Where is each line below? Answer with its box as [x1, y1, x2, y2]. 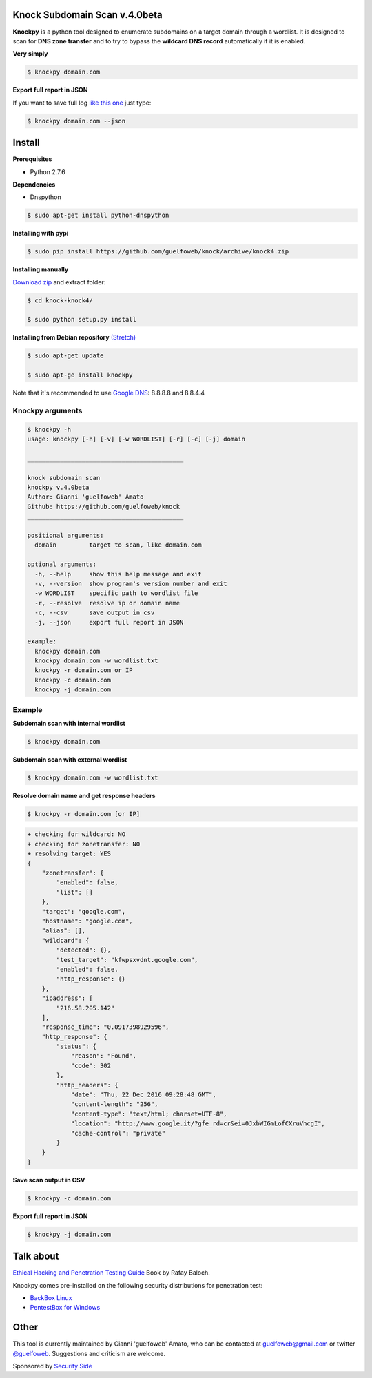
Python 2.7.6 [30, 167, 65, 176]
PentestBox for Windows [30, 1304, 101, 1312]
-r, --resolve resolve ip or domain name [34, 599, 180, 607]
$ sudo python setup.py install [27, 315, 137, 324]
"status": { [56, 1043, 96, 1050]
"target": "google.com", [41, 908, 126, 915]
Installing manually [12, 265, 69, 273]
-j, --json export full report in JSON [34, 618, 184, 626]
